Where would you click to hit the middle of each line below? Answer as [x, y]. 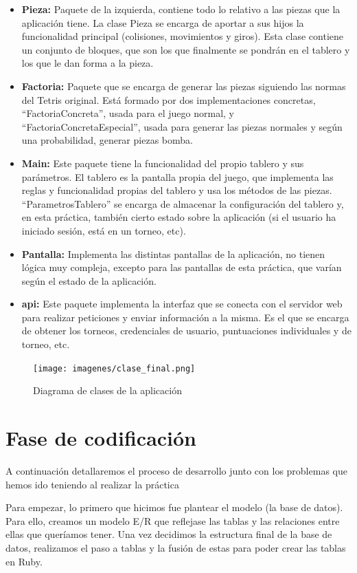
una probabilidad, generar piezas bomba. [107, 140]
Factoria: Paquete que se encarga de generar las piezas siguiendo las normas [184, 86]
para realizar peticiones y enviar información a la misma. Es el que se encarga [185, 317]
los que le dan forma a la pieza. [88, 63]
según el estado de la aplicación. [89, 280]
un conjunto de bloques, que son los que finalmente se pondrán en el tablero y [186, 49]
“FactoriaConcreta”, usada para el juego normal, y [128, 113]
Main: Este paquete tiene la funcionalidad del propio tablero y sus [163, 163]
